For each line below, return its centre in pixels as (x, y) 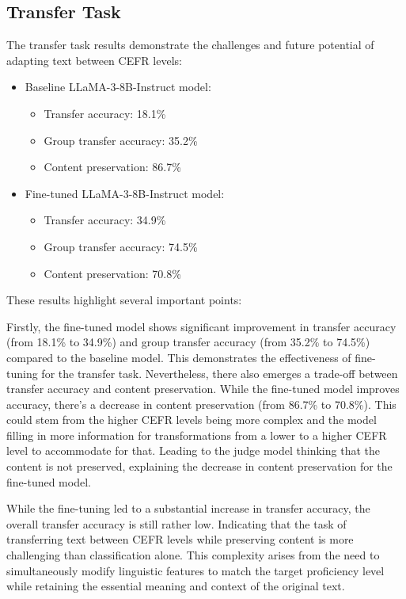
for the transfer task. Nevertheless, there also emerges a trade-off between (220, 373)
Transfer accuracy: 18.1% (105, 113)
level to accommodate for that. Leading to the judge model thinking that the (193, 450)
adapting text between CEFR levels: (94, 60)
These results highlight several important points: (124, 300)
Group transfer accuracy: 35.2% (121, 140)
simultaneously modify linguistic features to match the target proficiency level (195, 570)
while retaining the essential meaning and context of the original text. (176, 586)
